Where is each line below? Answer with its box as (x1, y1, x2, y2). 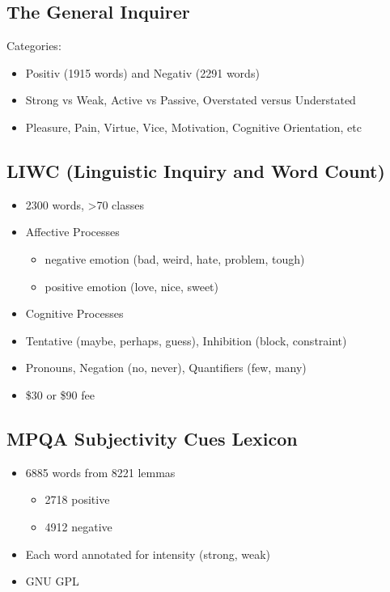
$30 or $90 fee (25, 386, 95, 403)
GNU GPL (25, 573, 79, 590)
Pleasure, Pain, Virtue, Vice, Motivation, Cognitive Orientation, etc (25, 118, 362, 135)
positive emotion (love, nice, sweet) (45, 277, 218, 294)
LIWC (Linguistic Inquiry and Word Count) (6, 158, 385, 183)
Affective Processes (25, 223, 120, 240)
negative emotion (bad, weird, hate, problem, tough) (45, 250, 305, 267)
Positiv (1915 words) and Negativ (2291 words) (25, 64, 260, 81)
